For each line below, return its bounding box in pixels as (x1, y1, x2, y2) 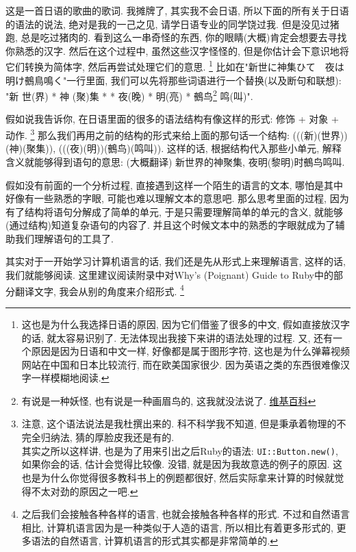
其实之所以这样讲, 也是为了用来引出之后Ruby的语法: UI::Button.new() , (21, 443, 338, 457)
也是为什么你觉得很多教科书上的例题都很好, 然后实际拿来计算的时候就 (21, 470, 335, 484)
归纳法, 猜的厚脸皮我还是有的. (40, 430, 175, 444)
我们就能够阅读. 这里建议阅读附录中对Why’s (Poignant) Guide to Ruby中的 (5, 268, 333, 282)
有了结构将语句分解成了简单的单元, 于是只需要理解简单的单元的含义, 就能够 (5, 204, 344, 218)
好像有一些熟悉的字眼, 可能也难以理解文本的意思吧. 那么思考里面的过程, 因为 (5, 191, 349, 205)
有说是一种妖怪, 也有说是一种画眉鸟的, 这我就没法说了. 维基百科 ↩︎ (21, 393, 316, 407)
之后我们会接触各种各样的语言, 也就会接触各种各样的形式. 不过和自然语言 (21, 507, 350, 521)
